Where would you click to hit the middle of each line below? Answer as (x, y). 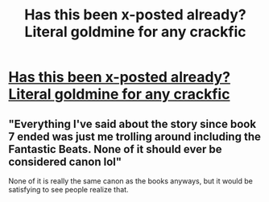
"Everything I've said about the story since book (132, 124)
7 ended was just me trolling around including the (135, 136)
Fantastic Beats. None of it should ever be (115, 149)
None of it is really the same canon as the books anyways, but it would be (131, 181)
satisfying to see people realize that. (68, 190)
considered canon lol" (65, 161)
